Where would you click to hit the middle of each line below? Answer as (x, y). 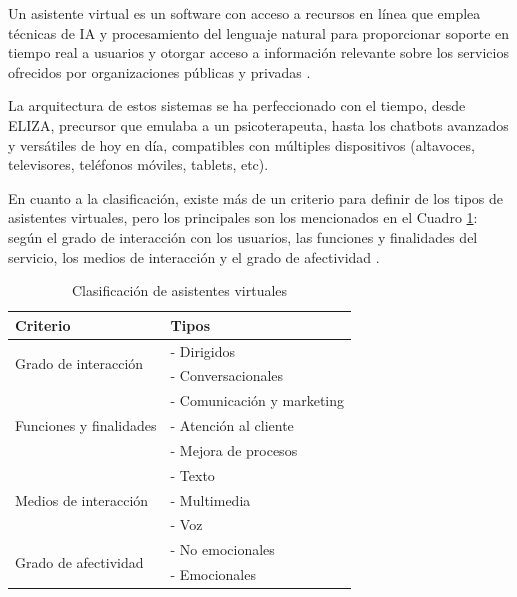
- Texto (192, 474)
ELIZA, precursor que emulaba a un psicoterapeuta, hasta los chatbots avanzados (258, 124)
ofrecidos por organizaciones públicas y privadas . (159, 71)
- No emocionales (222, 549)
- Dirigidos (203, 350)
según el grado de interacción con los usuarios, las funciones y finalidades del (243, 236)
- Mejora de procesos (234, 449)
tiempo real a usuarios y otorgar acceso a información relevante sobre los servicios (258, 52)
